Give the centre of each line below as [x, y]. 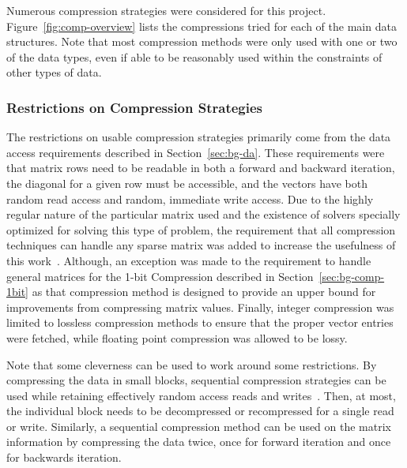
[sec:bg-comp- [352, 276]
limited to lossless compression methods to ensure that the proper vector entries [200, 322]
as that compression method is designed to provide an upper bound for [204, 292]
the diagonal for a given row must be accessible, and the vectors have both [187, 183]
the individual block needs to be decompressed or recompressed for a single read [200, 411]
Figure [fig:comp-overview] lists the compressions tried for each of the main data [202, 26]
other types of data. [54, 72]
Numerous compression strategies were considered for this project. [166, 10]
